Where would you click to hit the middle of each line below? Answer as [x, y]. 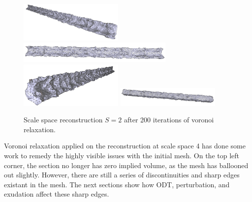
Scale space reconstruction [63, 120]
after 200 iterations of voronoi [169, 120]
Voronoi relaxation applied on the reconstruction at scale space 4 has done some [125, 146]
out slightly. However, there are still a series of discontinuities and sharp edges [122, 175]
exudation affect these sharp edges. [57, 194]
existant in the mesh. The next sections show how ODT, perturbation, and [117, 184]
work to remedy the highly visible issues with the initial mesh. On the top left [122, 155]
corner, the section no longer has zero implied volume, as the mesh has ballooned [126, 165]
